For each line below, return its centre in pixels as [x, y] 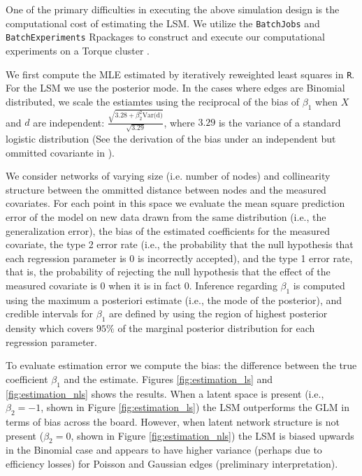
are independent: [69, 122]
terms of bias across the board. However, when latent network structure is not [173, 422]
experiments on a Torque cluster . [78, 50]
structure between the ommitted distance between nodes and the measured [166, 189]
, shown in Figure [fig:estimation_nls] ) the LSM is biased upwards [212, 435]
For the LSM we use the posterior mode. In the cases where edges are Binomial [175, 88]
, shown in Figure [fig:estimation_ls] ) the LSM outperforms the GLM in [195, 407]
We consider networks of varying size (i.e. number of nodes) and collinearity [168, 176]
